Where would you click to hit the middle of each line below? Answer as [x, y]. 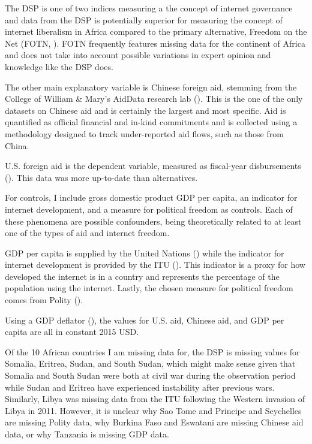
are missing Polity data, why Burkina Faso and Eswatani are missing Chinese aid [154, 422]
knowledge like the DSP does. [59, 66]
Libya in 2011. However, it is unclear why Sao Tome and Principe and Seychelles [153, 410]
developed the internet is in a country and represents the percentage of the [142, 276]
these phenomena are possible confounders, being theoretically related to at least [153, 221]
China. [17, 145]
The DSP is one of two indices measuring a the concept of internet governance [149, 8]
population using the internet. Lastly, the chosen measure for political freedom [149, 288]
